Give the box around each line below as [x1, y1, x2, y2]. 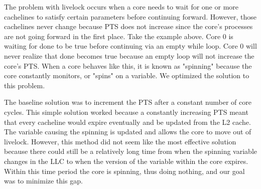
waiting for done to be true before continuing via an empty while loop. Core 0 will [4, 41, 257, 51]
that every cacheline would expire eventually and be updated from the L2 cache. [4, 116, 251, 127]
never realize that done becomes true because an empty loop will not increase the [4, 50, 254, 61]
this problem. [4, 80, 45, 90]
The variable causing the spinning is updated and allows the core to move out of [4, 126, 251, 137]
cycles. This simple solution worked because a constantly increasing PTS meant [4, 106, 248, 117]
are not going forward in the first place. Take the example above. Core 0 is [4, 31, 233, 41]
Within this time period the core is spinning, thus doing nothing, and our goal [4, 165, 245, 176]
